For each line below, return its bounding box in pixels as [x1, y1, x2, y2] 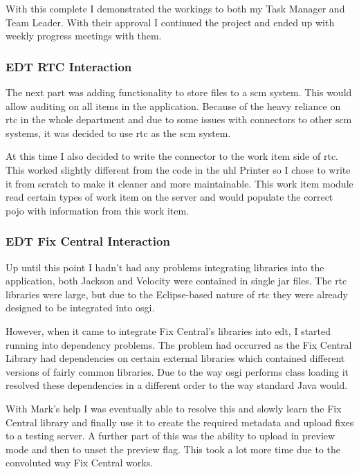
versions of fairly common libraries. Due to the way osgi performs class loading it [6, 364, 349, 379]
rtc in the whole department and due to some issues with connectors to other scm [6, 112, 352, 127]
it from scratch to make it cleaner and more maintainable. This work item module [6, 176, 353, 190]
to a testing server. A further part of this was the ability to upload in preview [6, 428, 335, 443]
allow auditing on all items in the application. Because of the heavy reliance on [6, 98, 341, 113]
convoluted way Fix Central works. [6, 455, 154, 470]
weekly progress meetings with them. [6, 28, 162, 43]
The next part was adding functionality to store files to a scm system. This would [6, 85, 352, 99]
